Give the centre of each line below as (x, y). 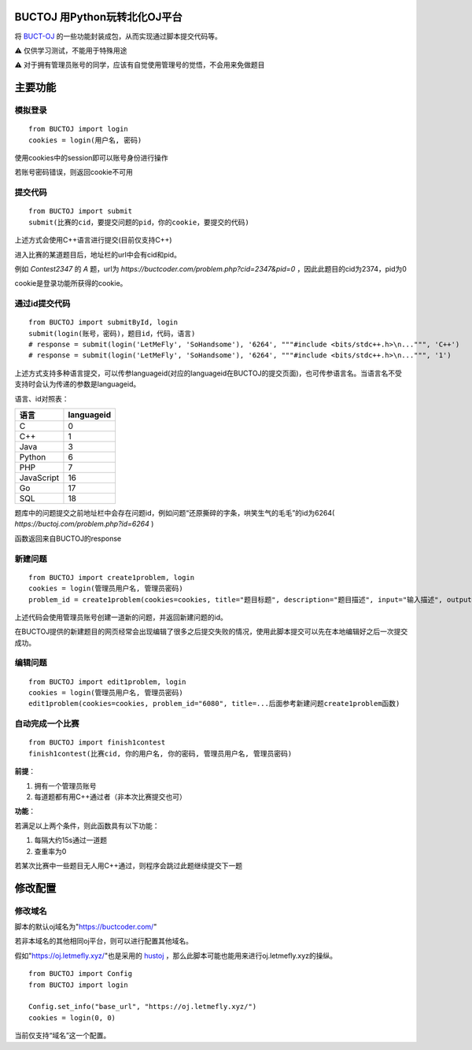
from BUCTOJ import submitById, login (103, 322)
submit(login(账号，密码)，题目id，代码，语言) (112, 333)
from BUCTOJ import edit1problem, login (107, 682)
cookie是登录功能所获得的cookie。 (71, 283)
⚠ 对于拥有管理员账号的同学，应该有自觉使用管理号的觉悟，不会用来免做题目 (140, 65)
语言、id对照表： (42, 398)
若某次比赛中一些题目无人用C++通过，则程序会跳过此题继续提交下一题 (129, 865)
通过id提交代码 (42, 304)
